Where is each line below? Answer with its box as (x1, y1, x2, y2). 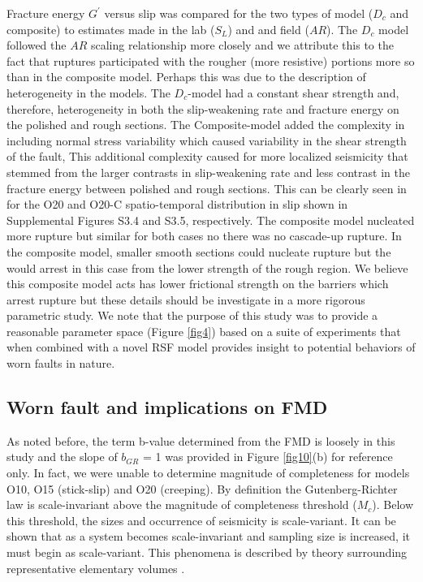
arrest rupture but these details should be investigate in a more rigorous (6, 291, 365, 308)
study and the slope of (6, 448, 118, 465)
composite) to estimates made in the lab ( (6, 20, 215, 37)
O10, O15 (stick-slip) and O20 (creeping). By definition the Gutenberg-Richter (6, 480, 398, 497)
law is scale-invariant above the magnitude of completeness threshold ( (6, 496, 357, 513)
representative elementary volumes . (6, 559, 185, 576)
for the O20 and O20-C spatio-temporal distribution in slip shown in (6, 196, 348, 213)
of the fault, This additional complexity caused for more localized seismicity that (6, 148, 408, 165)
